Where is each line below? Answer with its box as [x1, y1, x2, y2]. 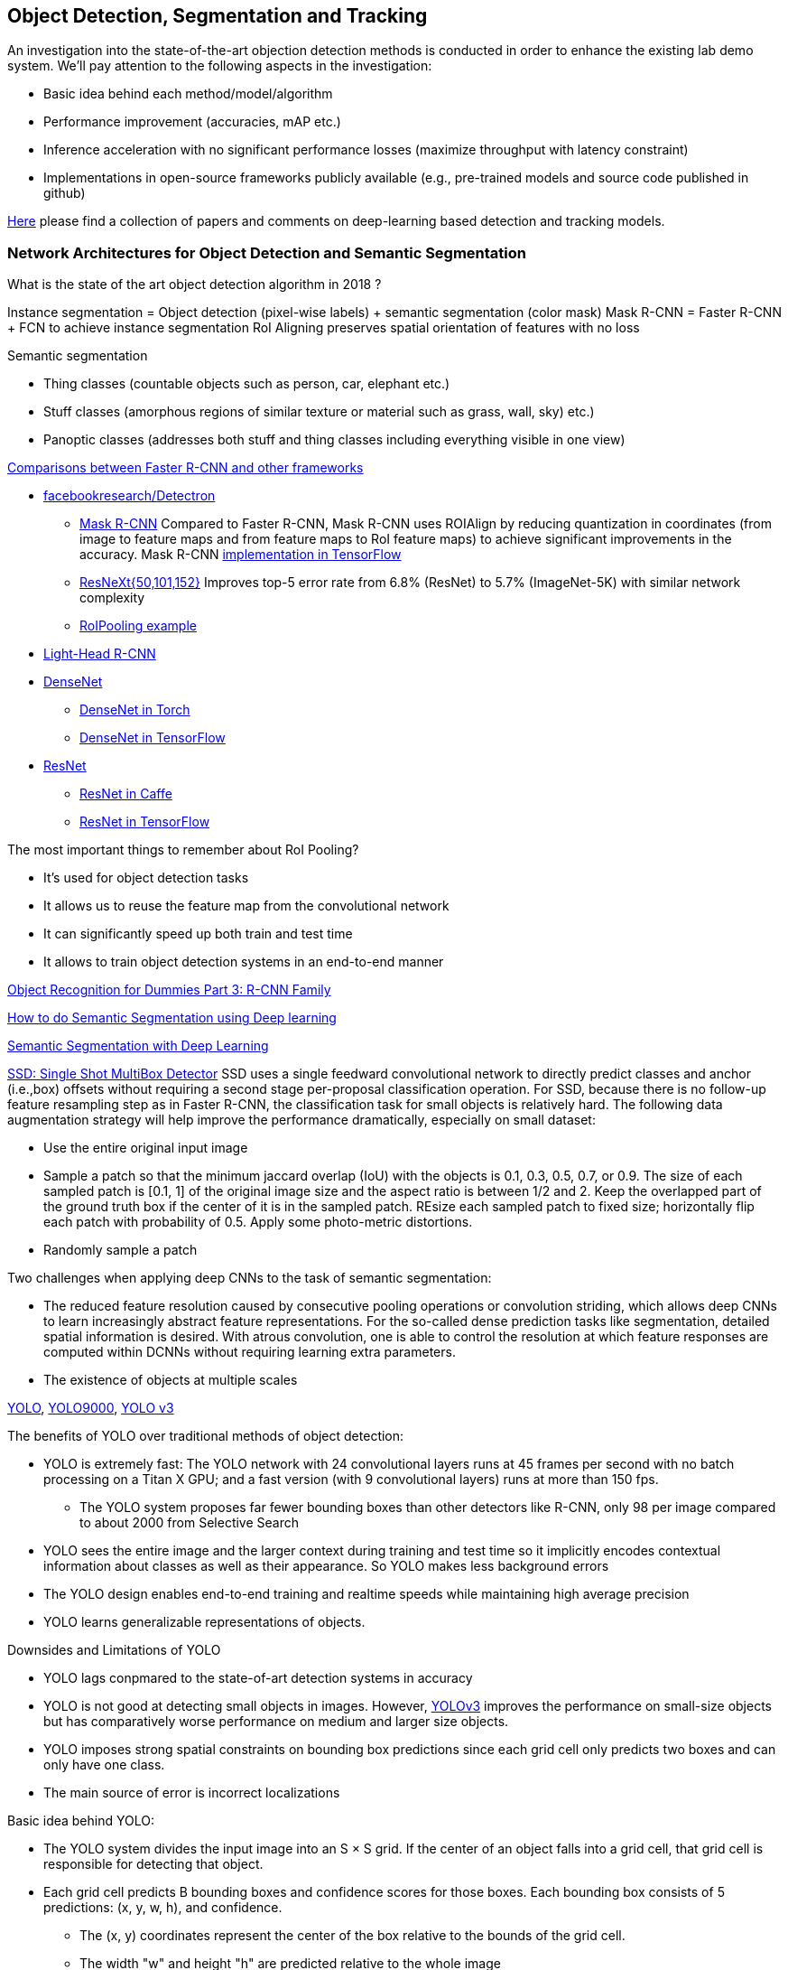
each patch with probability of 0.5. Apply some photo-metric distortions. [43, 1214, 473, 1230]
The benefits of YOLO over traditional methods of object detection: [7, 1428, 404, 1444]
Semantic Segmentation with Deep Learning [7, 1038, 269, 1054]
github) [43, 185, 86, 201]
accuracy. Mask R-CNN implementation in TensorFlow [79, 546, 402, 563]
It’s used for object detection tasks [43, 870, 249, 886]
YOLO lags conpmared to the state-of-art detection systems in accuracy [43, 1670, 473, 1686]
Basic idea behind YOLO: [7, 1813, 154, 1829]
